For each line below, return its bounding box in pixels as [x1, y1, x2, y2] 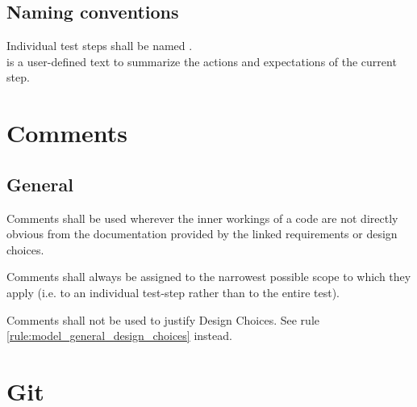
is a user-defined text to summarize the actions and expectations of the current [6, 52, 397, 69]
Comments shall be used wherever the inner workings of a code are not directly [6, 209, 398, 226]
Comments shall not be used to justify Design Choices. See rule [6, 311, 319, 328]
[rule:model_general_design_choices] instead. [6, 327, 232, 344]
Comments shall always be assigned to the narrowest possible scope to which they [6, 268, 411, 285]
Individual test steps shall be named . [6, 37, 193, 54]
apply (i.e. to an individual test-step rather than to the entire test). [6, 283, 340, 300]
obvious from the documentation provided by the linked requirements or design [6, 225, 398, 242]
